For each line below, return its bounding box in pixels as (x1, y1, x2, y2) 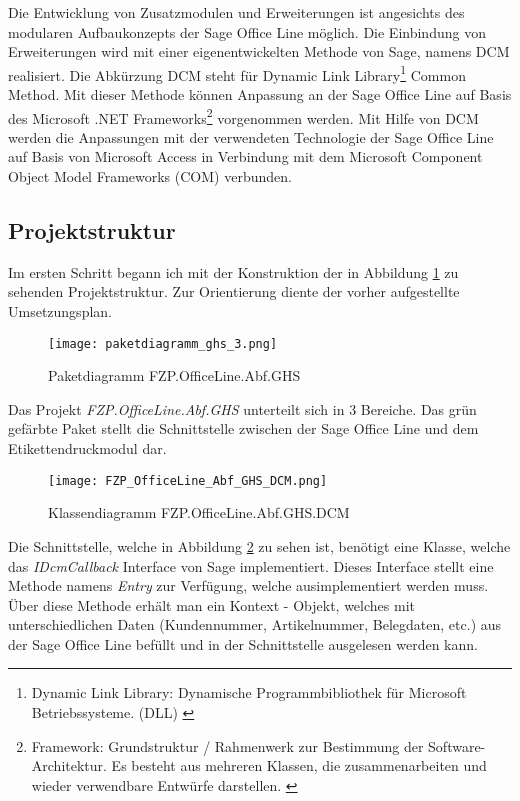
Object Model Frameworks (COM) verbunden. (8, 166, 292, 187)
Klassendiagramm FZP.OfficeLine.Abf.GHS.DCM (48, 502, 350, 523)
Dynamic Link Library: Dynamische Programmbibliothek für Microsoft (31, 682, 467, 703)
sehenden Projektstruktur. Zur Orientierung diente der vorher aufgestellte (8, 281, 460, 302)
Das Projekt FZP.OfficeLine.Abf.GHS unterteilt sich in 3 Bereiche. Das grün (8, 398, 477, 419)
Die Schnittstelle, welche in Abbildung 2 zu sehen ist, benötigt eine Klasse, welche (8, 535, 511, 556)
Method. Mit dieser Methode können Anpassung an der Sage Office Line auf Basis (8, 84, 512, 105)
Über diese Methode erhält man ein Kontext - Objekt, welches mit (8, 594, 415, 615)
